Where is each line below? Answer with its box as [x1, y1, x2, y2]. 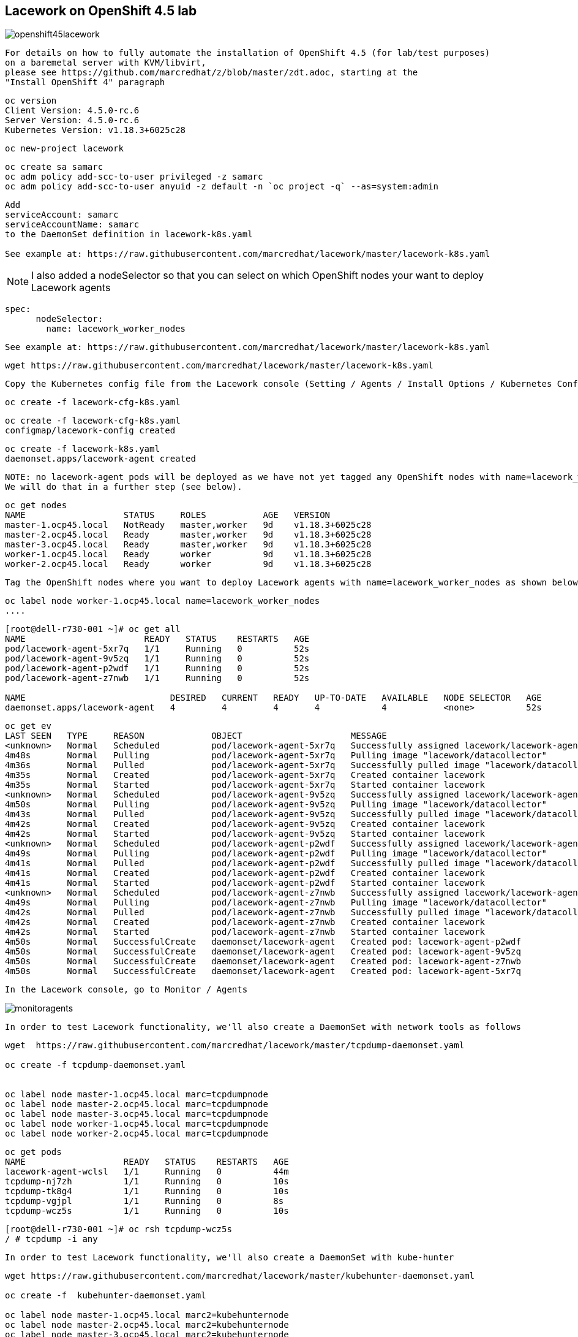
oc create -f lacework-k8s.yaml [5, 444, 160, 454]
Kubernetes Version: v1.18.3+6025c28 [5, 125, 186, 135]
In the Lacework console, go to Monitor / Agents [5, 985, 248, 995]
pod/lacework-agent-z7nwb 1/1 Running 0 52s [5, 673, 310, 684]
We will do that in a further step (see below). [5, 482, 242, 492]
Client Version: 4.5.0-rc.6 [5, 105, 140, 116]
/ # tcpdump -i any [5, 1234, 98, 1244]
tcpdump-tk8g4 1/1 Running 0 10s [5, 1186, 289, 1197]
